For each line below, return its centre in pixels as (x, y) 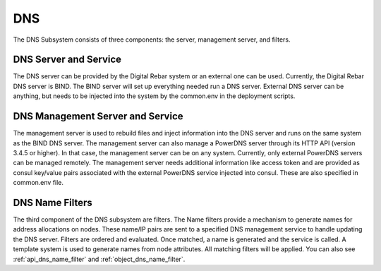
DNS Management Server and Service (98, 116)
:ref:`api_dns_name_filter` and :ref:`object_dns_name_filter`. (99, 259)
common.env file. (38, 183)
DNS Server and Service (67, 60)
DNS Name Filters (53, 202)
